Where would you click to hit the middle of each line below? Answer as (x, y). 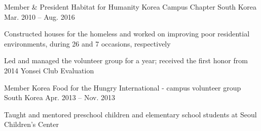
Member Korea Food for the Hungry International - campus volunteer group (123, 87)
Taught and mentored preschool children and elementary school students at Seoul (130, 114)
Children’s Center (31, 124)
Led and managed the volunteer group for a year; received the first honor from (126, 60)
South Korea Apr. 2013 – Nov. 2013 (60, 97)
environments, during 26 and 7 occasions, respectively (87, 43)
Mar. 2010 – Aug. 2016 (40, 16)
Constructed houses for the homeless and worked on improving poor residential (127, 34)
